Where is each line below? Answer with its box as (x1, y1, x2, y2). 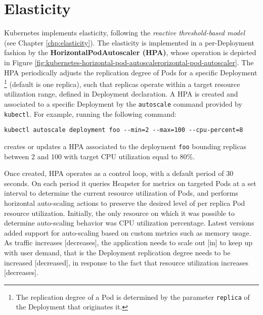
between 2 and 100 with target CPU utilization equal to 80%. (4, 151, 195, 161)
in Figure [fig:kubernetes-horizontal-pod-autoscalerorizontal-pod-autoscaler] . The (4, 57, 254, 67)
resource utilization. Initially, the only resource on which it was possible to (4, 207, 235, 218)
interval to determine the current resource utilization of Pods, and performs (4, 188, 238, 198)
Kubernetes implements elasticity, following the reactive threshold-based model (4, 27, 245, 38)
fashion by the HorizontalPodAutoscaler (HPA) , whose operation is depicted (4, 47, 256, 58)
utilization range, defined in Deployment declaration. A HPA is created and (4, 88, 238, 99)
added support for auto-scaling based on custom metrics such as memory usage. (4, 227, 251, 238)
